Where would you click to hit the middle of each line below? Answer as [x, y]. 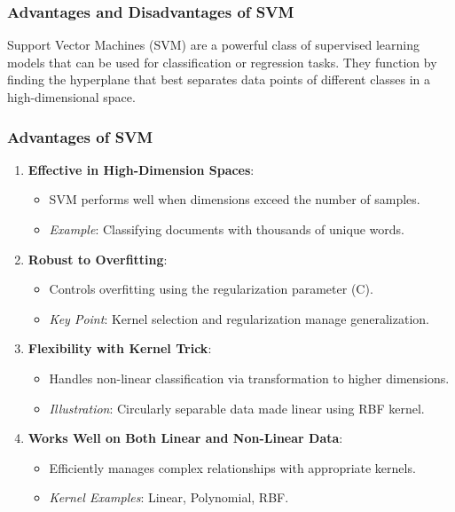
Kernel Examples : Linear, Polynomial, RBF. [169, 497]
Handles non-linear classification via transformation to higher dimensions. [249, 378]
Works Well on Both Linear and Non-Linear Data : [185, 438]
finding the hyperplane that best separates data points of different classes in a [219, 79]
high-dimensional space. [71, 97]
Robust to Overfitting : [98, 259]
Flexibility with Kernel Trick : [120, 348]
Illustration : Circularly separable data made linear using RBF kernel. [237, 408]
